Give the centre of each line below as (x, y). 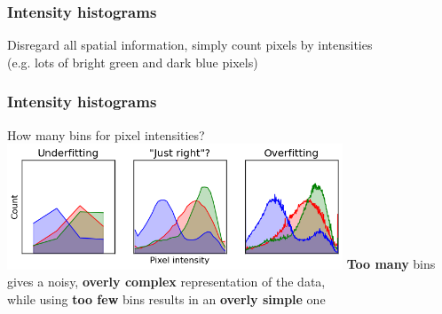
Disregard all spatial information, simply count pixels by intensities (190, 45)
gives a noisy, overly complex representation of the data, (166, 282)
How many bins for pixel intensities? (106, 134)
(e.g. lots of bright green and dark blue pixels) (133, 62)
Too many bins (391, 264)
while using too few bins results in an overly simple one (166, 298)
